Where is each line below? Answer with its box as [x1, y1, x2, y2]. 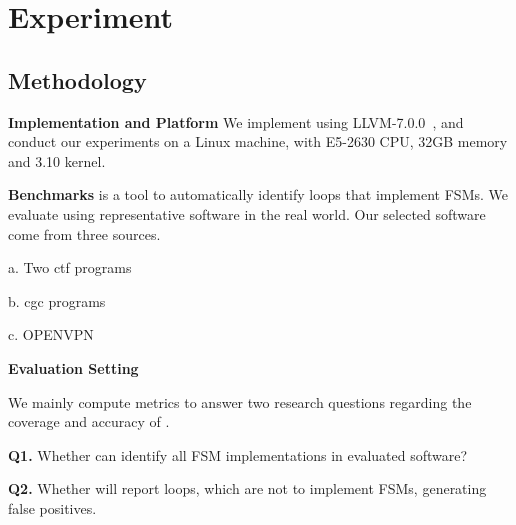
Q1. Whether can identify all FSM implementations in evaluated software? [8, 444, 468, 465]
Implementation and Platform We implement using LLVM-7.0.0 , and [8, 111, 464, 132]
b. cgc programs [8, 290, 106, 311]
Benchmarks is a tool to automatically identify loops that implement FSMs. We [8, 184, 508, 205]
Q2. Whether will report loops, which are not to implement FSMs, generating [8, 478, 487, 499]
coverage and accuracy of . [8, 411, 170, 432]
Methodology [8, 64, 147, 95]
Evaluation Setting [8, 357, 139, 378]
